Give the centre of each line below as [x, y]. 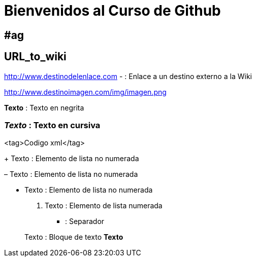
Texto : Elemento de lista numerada [104, 206]
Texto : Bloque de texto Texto [74, 237]
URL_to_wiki [35, 57]
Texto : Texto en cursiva [52, 125]
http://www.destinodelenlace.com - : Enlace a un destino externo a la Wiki [128, 76]
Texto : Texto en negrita [44, 107]
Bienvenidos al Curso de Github [113, 11]
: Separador [85, 221]
